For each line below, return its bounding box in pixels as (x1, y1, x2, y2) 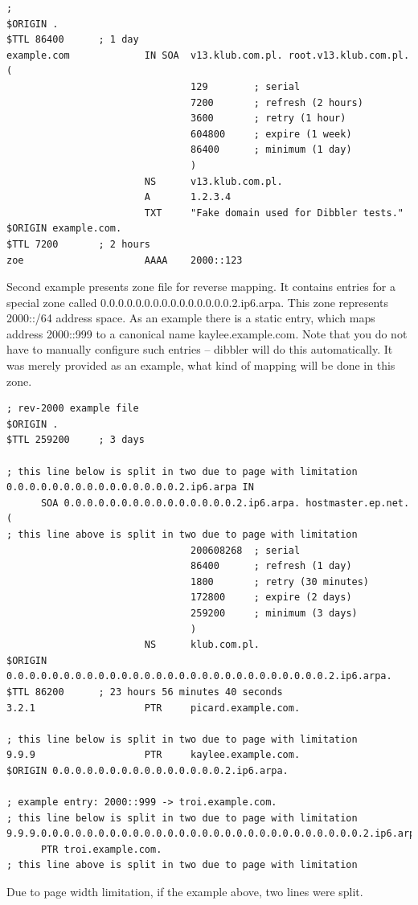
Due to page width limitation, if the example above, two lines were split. (6, 883, 363, 900)
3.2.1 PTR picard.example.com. (6, 702, 301, 714)
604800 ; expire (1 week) (191, 128, 352, 140)
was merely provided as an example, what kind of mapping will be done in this (6, 357, 395, 374)
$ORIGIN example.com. (6, 223, 122, 235)
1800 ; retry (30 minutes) (191, 575, 370, 588)
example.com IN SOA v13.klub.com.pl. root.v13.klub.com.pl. (6, 49, 410, 61)
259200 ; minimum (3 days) (191, 607, 358, 619)
